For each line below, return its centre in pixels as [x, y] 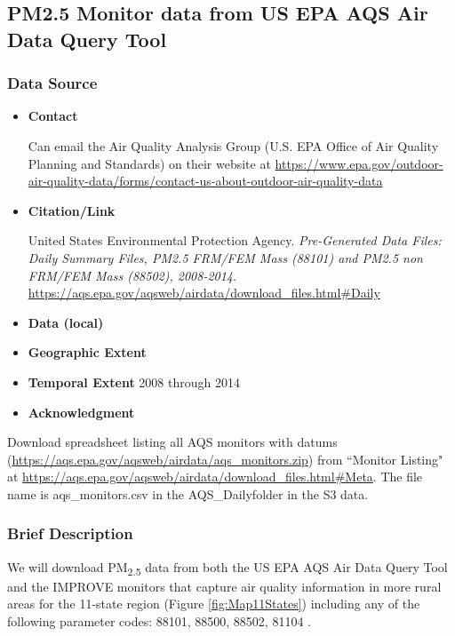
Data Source [52, 83]
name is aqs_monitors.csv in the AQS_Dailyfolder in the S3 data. [188, 493]
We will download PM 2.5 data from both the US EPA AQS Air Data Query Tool [227, 568]
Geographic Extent [87, 352]
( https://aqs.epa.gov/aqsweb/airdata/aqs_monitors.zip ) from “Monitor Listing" [225, 459]
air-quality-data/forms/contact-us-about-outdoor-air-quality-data [205, 181]
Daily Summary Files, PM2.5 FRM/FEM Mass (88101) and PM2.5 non [225, 257]
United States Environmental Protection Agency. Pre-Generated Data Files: [235, 240]
